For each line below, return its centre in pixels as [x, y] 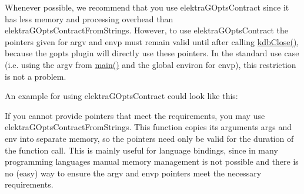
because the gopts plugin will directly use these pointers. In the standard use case [152, 53]
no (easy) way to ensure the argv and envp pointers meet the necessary [133, 173]
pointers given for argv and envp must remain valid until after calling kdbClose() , [152, 41]
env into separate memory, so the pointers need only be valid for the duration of [149, 138]
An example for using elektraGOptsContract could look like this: [121, 96]
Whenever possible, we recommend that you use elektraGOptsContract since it [147, 7]
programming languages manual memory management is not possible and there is [152, 161]
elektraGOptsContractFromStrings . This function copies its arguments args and [148, 127]
